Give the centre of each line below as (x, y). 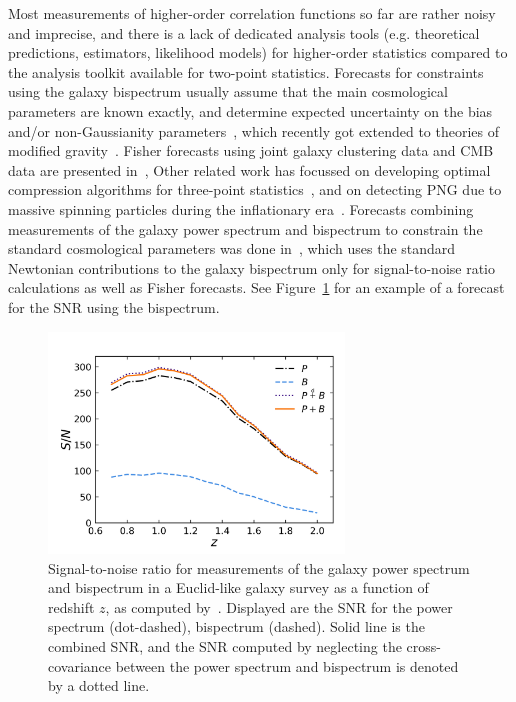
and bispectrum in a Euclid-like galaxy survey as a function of (238, 587)
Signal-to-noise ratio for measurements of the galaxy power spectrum (259, 567)
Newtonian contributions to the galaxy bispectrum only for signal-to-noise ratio (252, 267)
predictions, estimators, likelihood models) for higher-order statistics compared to (258, 52)
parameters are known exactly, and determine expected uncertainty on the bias (250, 110)
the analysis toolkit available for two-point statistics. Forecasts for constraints (246, 71)
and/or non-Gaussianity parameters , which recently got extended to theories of (253, 130)
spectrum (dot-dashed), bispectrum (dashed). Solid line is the (236, 626)
